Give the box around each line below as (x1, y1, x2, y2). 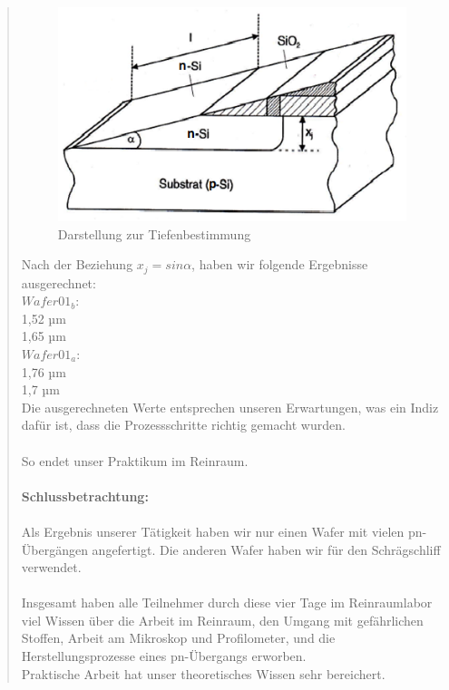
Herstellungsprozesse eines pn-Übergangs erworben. (21, 646, 307, 666)
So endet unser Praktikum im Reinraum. (21, 451, 249, 470)
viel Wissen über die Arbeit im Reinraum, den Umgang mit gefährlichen (21, 610, 424, 629)
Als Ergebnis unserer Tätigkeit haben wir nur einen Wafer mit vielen (21, 521, 405, 540)
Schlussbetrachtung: (21, 486, 149, 505)
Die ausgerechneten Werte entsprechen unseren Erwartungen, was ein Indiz (21, 397, 439, 416)
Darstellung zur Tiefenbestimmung (57, 224, 251, 243)
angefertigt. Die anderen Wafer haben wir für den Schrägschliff (92, 539, 441, 559)
